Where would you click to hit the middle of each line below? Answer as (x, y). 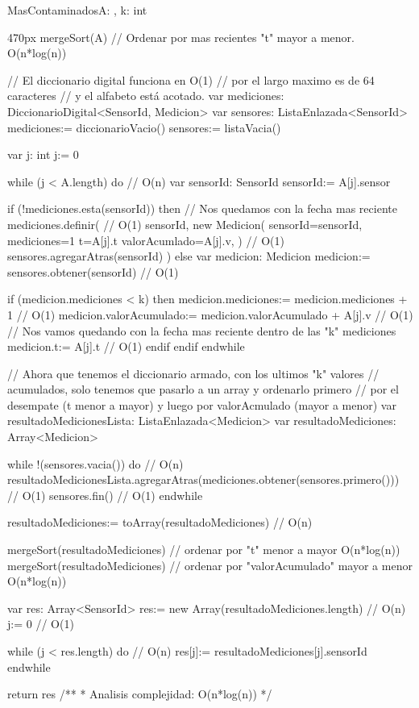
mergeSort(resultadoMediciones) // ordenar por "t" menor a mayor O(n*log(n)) (204, 550)
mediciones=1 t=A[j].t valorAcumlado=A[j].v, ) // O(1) (146, 240)
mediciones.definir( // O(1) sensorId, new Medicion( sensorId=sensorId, (185, 224)
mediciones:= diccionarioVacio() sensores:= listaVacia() (144, 127)
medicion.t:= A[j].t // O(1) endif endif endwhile (126, 346)
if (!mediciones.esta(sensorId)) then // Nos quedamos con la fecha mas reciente (202, 208)
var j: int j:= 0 (43, 154)
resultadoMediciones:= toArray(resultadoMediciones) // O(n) (160, 522)
